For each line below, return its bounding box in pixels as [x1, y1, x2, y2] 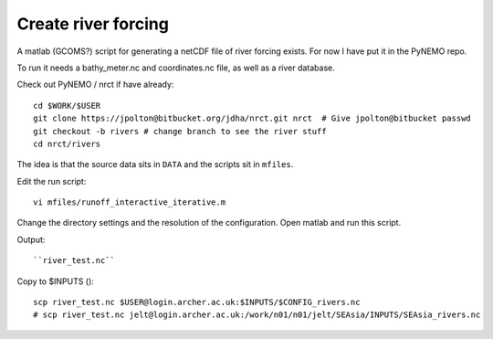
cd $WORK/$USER [33, 101, 101, 111]
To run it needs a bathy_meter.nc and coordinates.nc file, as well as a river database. [16, 62, 335, 73]
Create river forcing [16, 14, 169, 34]
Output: [16, 234, 46, 245]
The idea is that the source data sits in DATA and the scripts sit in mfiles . [16, 159, 294, 170]
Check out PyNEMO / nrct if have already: [16, 79, 174, 90]
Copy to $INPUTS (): [16, 275, 95, 287]
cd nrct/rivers [33, 138, 101, 149]
